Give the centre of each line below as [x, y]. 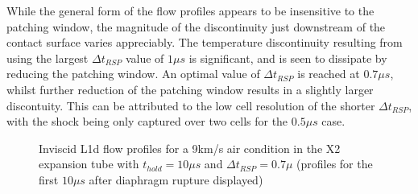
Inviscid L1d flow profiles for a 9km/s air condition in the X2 [190, 148]
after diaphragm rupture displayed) [176, 179]
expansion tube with [89, 164]
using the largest [48, 58]
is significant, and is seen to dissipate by [288, 58]
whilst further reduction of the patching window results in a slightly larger [190, 89]
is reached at [329, 74]
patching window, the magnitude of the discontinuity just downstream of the [196, 26]
